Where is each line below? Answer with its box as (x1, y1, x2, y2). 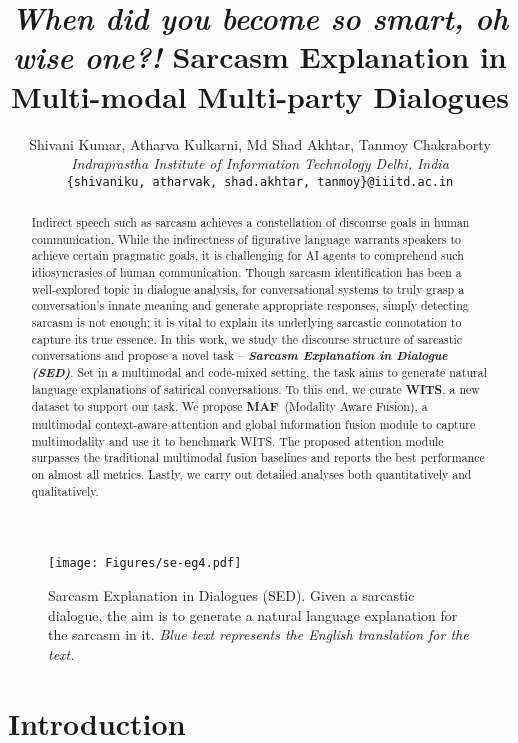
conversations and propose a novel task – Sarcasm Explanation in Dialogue (31, 346, 448, 365)
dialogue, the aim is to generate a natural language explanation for (48, 604, 458, 625)
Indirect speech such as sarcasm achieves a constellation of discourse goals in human (31, 214, 470, 231)
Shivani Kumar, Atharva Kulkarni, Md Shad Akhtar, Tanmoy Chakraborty (29, 133, 491, 154)
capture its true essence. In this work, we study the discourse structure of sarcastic (31, 330, 463, 347)
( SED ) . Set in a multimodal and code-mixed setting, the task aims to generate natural (31, 363, 487, 382)
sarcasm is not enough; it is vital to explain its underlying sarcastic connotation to (31, 314, 462, 331)
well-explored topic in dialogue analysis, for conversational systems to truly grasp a (31, 280, 465, 297)
